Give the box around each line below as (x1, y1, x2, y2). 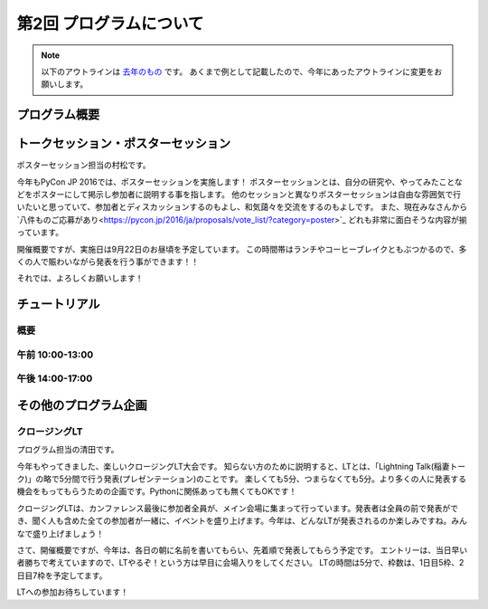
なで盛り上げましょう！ (16, 528, 104, 538)
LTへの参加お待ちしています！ (16, 586, 129, 597)
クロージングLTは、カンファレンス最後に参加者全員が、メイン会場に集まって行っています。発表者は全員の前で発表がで (16, 502, 458, 513)
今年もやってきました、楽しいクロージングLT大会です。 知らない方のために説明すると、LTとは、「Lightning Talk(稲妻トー (16, 461, 466, 471)
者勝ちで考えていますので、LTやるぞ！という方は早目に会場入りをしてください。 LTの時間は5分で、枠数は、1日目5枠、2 (16, 557, 465, 568)
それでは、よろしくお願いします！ (16, 272, 144, 284)
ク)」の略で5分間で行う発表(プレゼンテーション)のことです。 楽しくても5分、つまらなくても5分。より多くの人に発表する (16, 473, 467, 484)
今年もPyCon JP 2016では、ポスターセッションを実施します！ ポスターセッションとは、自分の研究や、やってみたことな (16, 176, 463, 187)
